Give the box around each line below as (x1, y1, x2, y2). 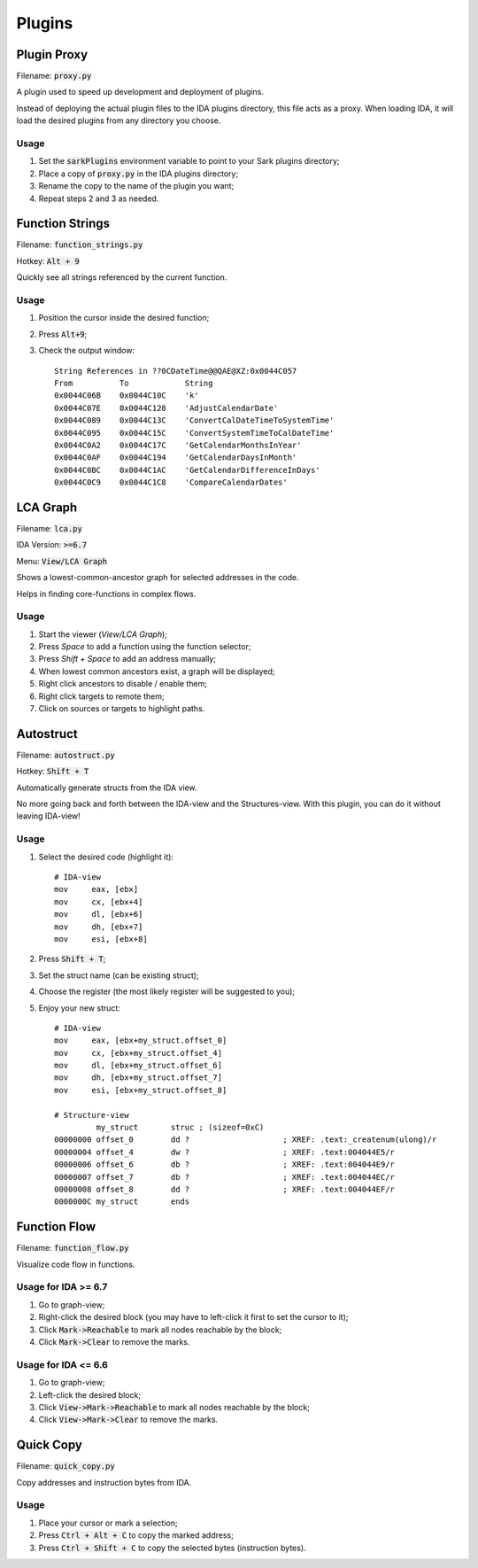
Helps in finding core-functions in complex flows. (16, 588, 197, 599)
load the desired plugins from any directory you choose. (16, 115, 221, 126)
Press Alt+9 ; (38, 329, 88, 339)
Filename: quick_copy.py (16, 1461, 115, 1471)
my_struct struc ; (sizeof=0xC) (96, 1122, 265, 1133)
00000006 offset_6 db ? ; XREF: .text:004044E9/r (54, 1160, 396, 1169)
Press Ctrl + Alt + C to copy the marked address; (38, 1530, 234, 1541)
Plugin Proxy (16, 47, 89, 62)
